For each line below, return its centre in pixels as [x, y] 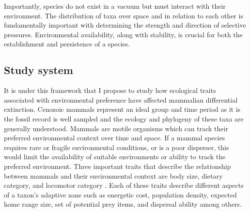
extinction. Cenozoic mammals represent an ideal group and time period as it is [122, 109]
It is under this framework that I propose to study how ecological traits [110, 90]
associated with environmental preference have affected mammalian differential [121, 99]
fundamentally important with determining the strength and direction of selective [125, 25]
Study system [39, 70]
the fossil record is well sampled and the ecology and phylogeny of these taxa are [124, 118]
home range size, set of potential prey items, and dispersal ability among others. [123, 204]
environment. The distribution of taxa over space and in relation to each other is [124, 15]
